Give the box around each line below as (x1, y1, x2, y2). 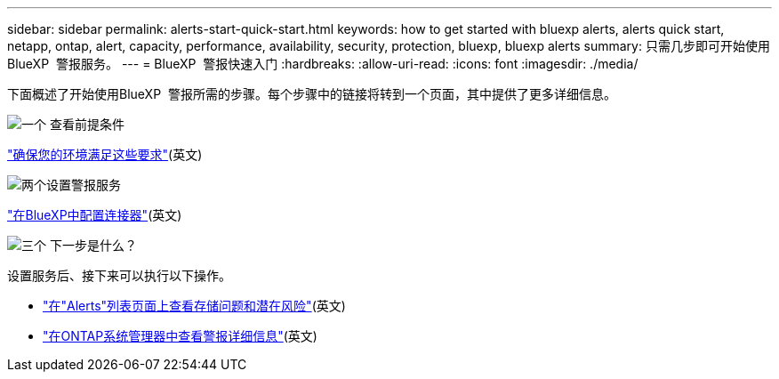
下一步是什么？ (49, 238, 137, 253)
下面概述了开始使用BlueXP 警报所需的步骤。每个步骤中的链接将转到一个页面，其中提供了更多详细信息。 (7, 86, 616, 101)
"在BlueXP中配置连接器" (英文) (7, 207, 182, 222)
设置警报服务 (46, 177, 121, 192)
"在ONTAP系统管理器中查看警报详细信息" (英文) (43, 328, 317, 343)
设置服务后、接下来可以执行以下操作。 (7, 268, 231, 283)
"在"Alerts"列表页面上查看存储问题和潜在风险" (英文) (43, 298, 346, 313)
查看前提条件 (49, 117, 124, 132)
